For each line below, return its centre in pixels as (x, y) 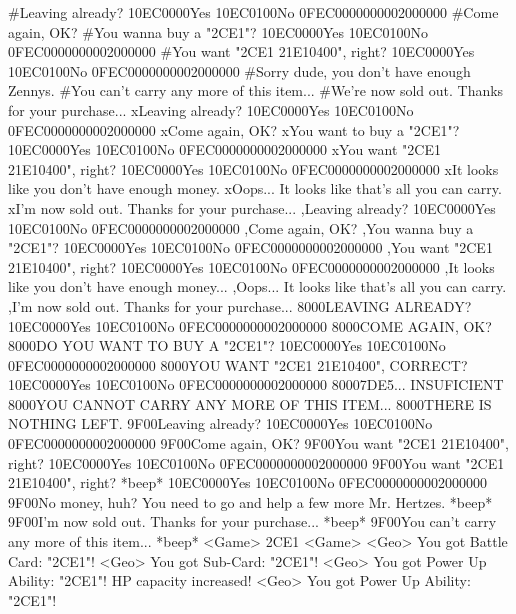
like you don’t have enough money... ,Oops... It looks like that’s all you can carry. (257, 286)
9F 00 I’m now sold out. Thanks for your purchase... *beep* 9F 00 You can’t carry (252, 521)
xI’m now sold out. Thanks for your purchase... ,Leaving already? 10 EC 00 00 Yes (252, 207)
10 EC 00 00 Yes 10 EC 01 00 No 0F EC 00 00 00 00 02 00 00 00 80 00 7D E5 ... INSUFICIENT (256, 384)
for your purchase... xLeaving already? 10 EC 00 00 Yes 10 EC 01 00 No (211, 109)
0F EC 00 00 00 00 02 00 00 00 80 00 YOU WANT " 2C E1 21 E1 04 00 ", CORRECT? (238, 364)
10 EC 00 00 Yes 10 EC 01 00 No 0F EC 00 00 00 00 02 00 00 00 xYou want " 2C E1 (224, 149)
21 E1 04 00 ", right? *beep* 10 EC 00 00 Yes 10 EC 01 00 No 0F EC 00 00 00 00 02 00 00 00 (247, 482)
